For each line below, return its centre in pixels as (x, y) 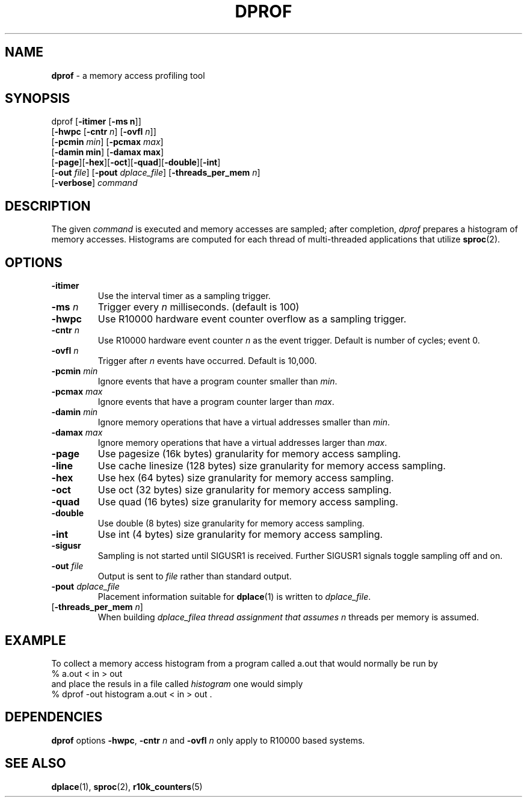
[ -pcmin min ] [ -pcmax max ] (107, 142)
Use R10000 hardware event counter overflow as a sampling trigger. (252, 319)
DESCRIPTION (48, 206)
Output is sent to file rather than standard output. (195, 576)
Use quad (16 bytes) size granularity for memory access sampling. (248, 502)
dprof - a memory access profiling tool (128, 75)
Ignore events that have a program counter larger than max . (216, 402)
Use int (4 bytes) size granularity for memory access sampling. (240, 535)
